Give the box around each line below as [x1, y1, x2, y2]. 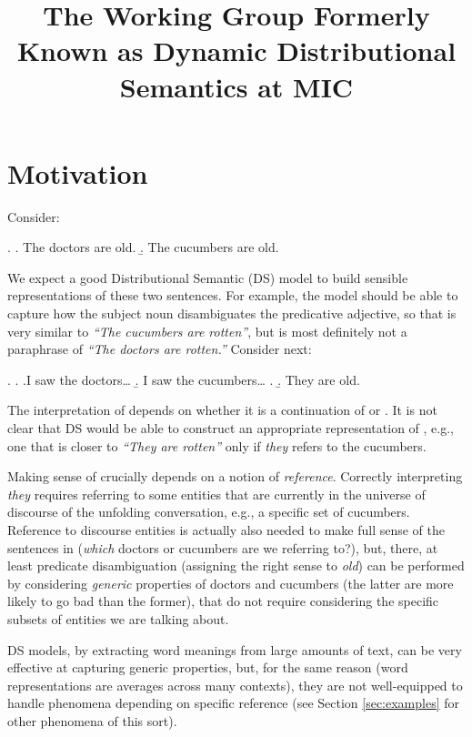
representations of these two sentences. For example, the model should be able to [7, 286, 458, 305]
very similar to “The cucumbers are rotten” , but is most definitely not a [7, 321, 407, 340]
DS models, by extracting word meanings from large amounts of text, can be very [7, 640, 462, 659]
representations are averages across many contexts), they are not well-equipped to [7, 675, 463, 694]
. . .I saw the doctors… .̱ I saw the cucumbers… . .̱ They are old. [7, 369, 360, 389]
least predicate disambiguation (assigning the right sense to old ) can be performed [7, 556, 465, 575]
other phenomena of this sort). [7, 711, 177, 730]
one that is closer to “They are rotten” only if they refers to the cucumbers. [7, 436, 427, 455]
